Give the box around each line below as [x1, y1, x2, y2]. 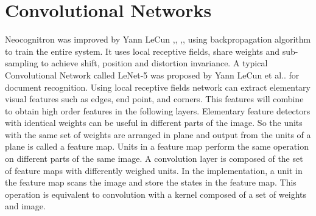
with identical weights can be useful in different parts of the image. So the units [5, 116, 303, 129]
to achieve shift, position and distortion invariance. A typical [41, 57, 268, 69]
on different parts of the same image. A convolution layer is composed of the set [5, 152, 303, 165]
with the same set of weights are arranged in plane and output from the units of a [5, 128, 311, 141]
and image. [5, 200, 46, 212]
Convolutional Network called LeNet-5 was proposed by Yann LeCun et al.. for [5, 68, 300, 81]
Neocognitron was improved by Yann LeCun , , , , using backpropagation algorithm [5, 33, 311, 46]
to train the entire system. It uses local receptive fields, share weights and [5, 44, 279, 57]
